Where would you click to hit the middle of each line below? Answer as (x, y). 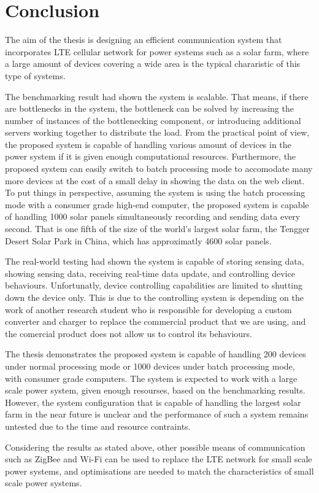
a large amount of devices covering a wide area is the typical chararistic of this (153, 64)
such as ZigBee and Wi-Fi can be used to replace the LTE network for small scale (159, 459)
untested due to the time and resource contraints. (98, 426)
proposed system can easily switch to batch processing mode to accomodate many (159, 169)
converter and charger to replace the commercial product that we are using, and (156, 321)
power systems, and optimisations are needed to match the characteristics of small (159, 471)
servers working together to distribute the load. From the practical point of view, (157, 132)
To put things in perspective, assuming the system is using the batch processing (155, 192)
